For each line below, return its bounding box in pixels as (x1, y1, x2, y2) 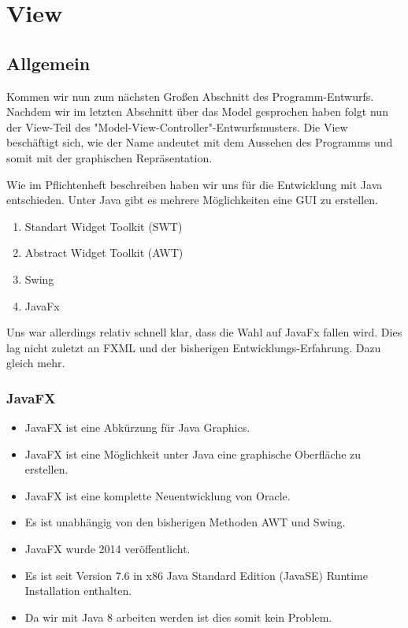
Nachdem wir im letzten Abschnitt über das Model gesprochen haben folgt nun (6, 103, 388, 120)
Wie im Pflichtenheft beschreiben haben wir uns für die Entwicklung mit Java (6, 176, 383, 192)
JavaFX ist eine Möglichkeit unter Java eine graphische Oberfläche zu (24, 445, 362, 462)
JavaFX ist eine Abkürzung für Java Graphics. (24, 419, 250, 436)
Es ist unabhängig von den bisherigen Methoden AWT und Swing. (24, 514, 346, 530)
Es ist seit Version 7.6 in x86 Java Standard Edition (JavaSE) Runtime (24, 567, 368, 583)
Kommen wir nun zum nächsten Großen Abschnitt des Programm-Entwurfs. (6, 87, 374, 104)
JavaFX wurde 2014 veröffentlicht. (24, 541, 191, 557)
